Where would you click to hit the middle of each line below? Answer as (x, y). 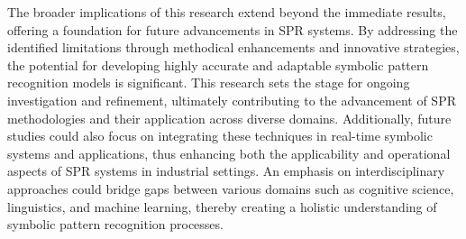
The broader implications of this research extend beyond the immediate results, (227, 12)
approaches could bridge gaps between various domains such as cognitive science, (231, 188)
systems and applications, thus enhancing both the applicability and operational (229, 153)
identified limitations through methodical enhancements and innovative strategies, (233, 47)
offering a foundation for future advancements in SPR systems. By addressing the (233, 29)
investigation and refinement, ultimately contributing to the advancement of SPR (232, 100)
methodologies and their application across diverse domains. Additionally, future (229, 118)
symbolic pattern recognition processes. (115, 224)
